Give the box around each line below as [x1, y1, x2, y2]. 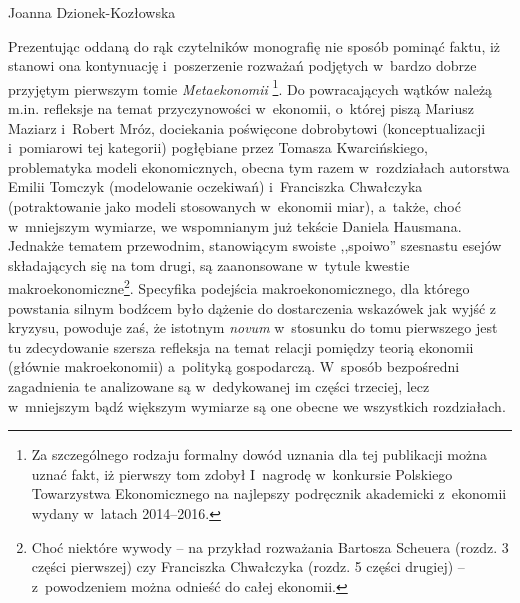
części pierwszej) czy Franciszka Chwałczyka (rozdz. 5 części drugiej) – [31, 556, 465, 577]
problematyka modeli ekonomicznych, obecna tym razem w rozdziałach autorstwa [8, 156, 510, 177]
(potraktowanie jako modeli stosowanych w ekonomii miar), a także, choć [8, 196, 461, 216]
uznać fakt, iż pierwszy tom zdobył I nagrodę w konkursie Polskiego [31, 463, 453, 484]
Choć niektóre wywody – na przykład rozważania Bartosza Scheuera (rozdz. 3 [31, 536, 509, 557]
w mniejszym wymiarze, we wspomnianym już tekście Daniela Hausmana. [8, 215, 462, 236]
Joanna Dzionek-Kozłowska [8, 2, 176, 22]
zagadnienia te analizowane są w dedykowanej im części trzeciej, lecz [8, 376, 430, 396]
